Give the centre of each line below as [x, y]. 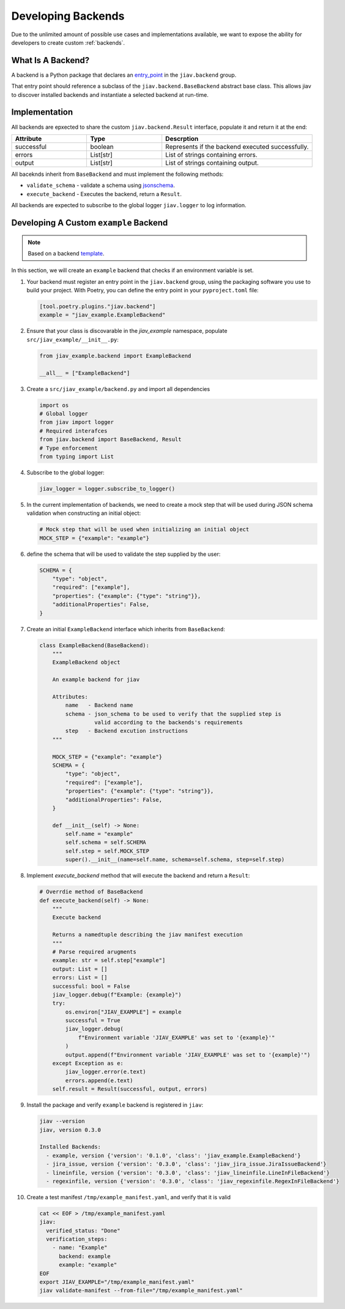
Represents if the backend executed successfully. [237, 146]
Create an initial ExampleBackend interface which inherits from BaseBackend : [126, 629]
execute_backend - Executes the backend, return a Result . [104, 194]
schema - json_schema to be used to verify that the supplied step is [173, 714]
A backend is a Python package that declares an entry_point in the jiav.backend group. [124, 75]
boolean [102, 146]
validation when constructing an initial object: [83, 513]
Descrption [182, 138]
